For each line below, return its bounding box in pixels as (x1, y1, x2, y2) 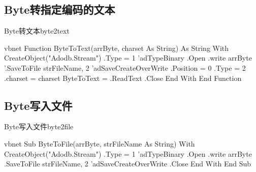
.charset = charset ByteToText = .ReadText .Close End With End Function (4, 72, 242, 83)
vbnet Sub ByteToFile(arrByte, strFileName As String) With (4, 138, 195, 149)
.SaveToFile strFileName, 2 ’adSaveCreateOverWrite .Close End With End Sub (4, 158, 251, 169)
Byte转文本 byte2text (4, 25, 70, 36)
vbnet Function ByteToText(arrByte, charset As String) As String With (4, 42, 229, 53)
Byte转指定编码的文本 (4, 2, 115, 17)
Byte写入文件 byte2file (4, 121, 74, 132)
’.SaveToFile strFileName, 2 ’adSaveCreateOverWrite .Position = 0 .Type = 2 (4, 62, 246, 73)
